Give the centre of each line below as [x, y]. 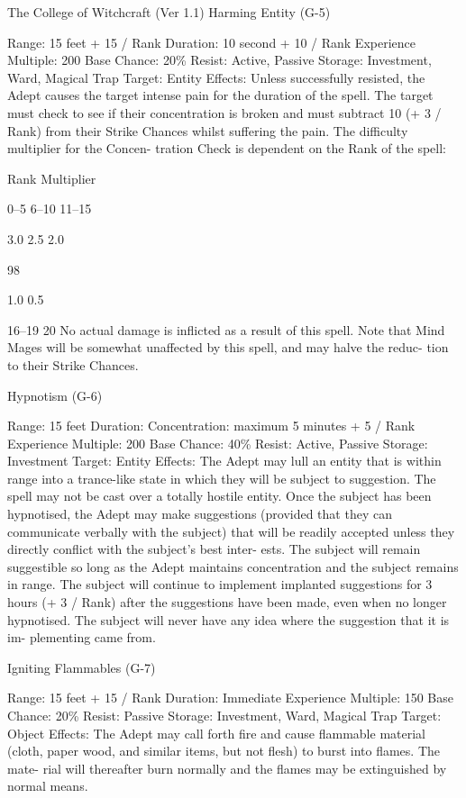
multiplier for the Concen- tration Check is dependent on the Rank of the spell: [227, 148]
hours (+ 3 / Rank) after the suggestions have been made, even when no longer [227, 602]
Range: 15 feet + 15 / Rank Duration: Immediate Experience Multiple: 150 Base [230, 698]
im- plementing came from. [82, 637]
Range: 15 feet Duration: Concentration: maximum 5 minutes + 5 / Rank [211, 426]
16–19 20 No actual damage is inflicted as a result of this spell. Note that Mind [226, 329]
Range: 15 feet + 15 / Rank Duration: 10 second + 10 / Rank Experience [211, 42]
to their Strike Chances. [73, 364]
